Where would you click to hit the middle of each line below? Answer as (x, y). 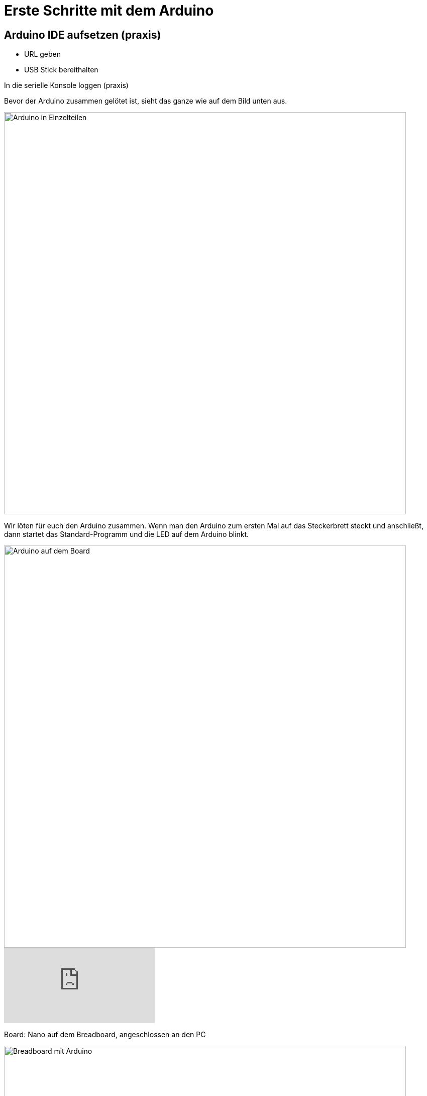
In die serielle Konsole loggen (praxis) (66, 85)
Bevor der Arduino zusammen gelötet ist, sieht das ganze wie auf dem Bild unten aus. (146, 101)
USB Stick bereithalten (61, 70)
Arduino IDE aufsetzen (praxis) (83, 35)
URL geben (43, 54)
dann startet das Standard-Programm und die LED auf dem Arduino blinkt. (127, 534)
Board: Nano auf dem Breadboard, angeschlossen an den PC (105, 1035)
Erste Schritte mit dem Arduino (109, 11)
